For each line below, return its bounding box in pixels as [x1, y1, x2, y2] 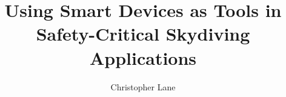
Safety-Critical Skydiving [36, 21, 250, 46]
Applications [89, 45, 197, 70]
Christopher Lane [110, 80, 176, 93]
